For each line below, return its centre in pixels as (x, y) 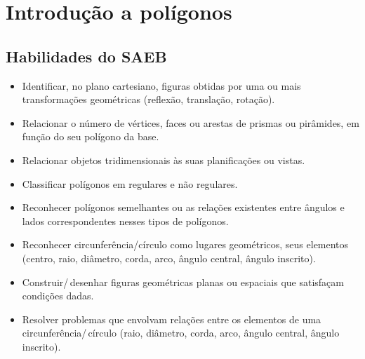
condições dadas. (58, 296)
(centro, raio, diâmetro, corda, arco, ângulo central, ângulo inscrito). (169, 258)
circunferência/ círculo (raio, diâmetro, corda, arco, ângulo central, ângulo (181, 333)
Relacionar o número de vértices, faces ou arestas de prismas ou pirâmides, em (191, 122)
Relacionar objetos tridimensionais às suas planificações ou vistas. (164, 160)
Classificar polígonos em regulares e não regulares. (130, 183)
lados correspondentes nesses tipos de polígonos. (125, 221)
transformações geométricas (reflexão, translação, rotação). (148, 99)
